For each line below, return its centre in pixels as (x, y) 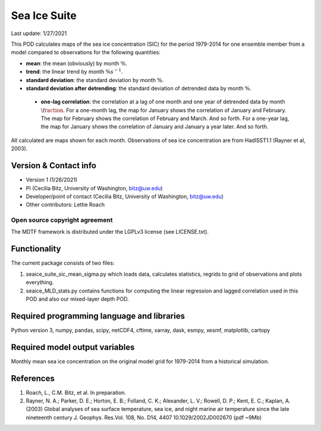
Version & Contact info (53, 166)
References (33, 378)
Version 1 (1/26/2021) (52, 180)
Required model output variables (73, 347)
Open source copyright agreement (62, 220)
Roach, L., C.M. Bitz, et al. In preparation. (76, 392)
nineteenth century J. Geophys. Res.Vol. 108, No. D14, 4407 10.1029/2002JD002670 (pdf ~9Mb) (144, 417)
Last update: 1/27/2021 (39, 33)
